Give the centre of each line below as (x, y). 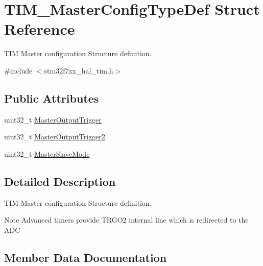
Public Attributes (52, 98)
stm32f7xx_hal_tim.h (79, 70)
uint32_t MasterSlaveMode (47, 153)
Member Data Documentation (86, 257)
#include (18, 70)
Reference (40, 29)
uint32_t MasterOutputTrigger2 (55, 137)
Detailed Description (60, 181)
